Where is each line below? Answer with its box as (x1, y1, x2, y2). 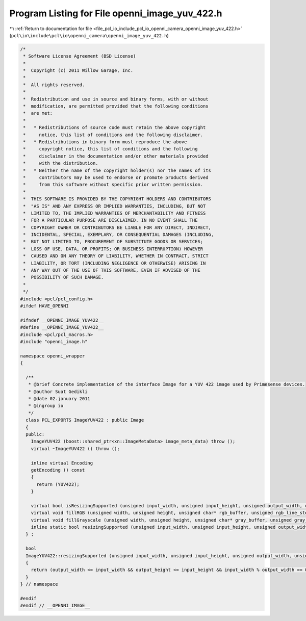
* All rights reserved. (23, 82, 85, 88)
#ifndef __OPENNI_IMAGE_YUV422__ (20, 317, 104, 323)
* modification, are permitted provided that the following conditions (23, 103, 209, 109)
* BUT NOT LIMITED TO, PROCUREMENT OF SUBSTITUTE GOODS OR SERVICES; (23, 239, 203, 245)
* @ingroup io (28, 403, 64, 409)
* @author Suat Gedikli (28, 389, 88, 395)
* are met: (23, 110, 53, 116)
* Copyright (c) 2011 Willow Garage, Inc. (23, 68, 134, 73)
